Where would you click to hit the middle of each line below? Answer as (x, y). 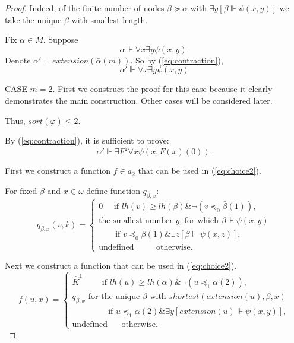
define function (113, 190)
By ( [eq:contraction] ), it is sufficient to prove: (87, 140)
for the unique (114, 296)
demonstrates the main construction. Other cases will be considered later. (139, 100)
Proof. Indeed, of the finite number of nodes (85, 8)
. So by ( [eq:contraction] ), (177, 60)
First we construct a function (58, 171)
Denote (18, 60)
